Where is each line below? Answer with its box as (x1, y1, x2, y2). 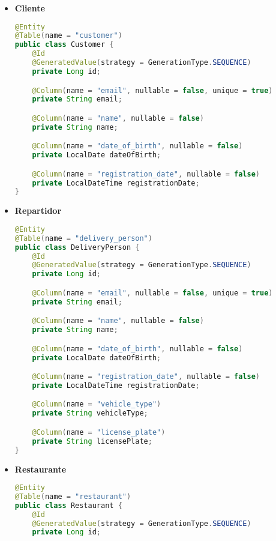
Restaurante (14, 462, 67, 475)
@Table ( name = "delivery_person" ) (14, 234, 152, 243)
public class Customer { (14, 40, 114, 49)
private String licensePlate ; (32, 437, 152, 446)
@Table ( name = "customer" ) (14, 31, 122, 40)
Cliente (14, 2, 45, 14)
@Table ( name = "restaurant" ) (14, 492, 131, 501)
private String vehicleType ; (32, 409, 148, 418)
